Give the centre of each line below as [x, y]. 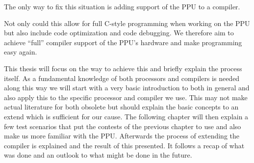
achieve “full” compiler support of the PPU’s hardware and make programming [123, 42]
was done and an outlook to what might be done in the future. [98, 155]
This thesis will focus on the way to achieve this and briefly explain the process [123, 68]
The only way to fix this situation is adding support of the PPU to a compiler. [122, 6]
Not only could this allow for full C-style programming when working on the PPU [127, 23]
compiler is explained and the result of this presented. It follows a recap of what [124, 145]
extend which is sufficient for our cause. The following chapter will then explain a [126, 116]
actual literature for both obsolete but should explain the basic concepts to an [121, 107]
